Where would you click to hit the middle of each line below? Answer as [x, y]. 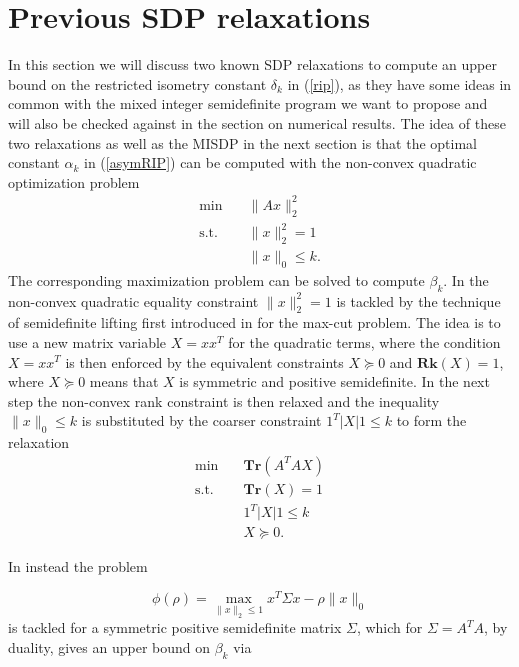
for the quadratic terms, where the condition [364, 341]
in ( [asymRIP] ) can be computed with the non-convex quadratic [280, 162]
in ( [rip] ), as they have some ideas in [399, 83]
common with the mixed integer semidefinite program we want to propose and [248, 103]
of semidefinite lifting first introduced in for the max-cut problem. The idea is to [254, 322]
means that [124, 381]
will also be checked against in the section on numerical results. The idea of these [257, 122]
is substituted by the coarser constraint [201, 420]
